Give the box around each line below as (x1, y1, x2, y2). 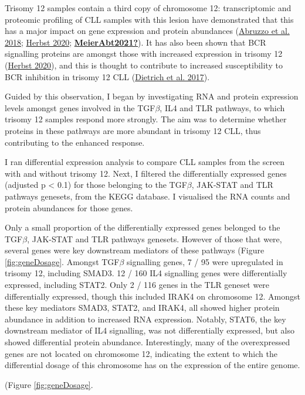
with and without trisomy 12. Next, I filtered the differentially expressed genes (5, 167, 287, 179)
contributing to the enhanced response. (5, 136, 145, 148)
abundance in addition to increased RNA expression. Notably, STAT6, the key (5, 312, 286, 325)
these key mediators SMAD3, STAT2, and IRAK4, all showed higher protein (5, 301, 280, 314)
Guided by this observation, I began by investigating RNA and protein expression (5, 90, 299, 102)
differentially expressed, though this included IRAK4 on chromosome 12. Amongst (5, 290, 300, 302)
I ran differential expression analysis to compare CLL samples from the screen (5, 156, 285, 168)
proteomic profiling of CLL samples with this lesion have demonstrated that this (5, 13, 294, 25)
